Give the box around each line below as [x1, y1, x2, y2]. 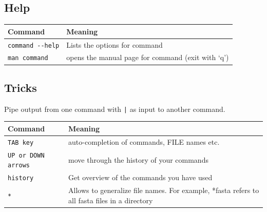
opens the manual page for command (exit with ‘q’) [66, 52, 229, 63]
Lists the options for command [66, 39, 163, 50]
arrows [8, 162, 30, 169]
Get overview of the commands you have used [68, 172, 213, 183]
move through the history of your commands [68, 154, 208, 165]
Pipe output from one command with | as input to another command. [4, 103, 225, 114]
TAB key [8, 139, 34, 146]
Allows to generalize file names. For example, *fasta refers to [68, 185, 259, 196]
